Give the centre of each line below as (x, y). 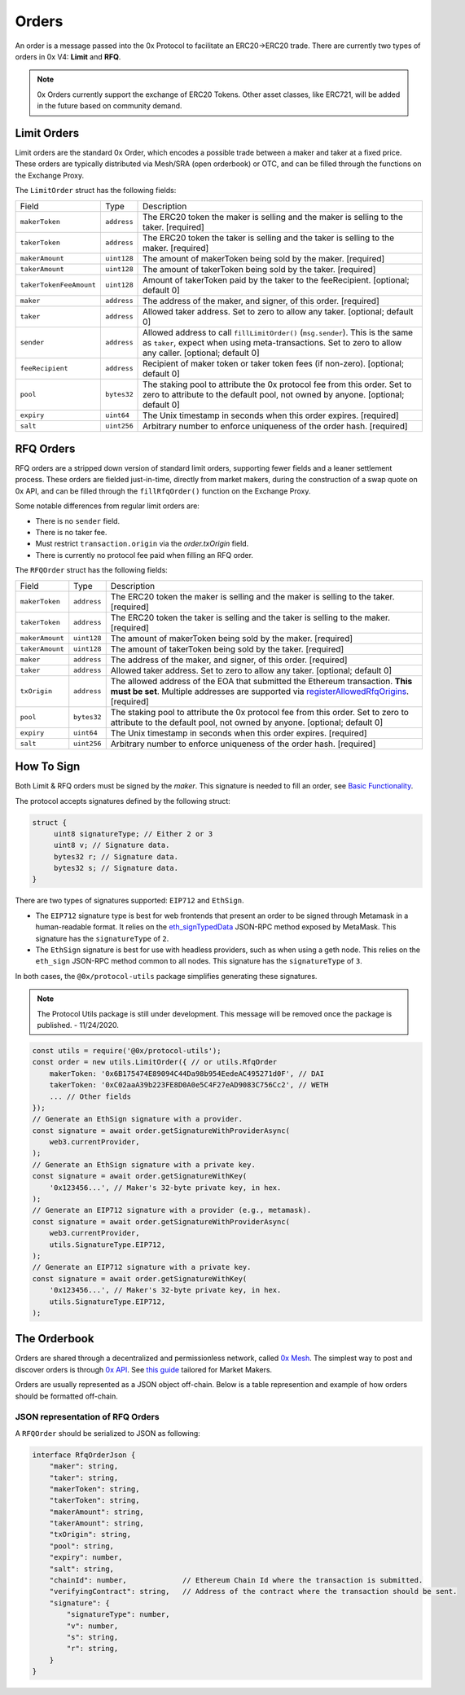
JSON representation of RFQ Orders (87, 1417)
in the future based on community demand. (110, 106)
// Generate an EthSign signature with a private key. (144, 1164)
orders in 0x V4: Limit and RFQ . (68, 56)
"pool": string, (81, 1546)
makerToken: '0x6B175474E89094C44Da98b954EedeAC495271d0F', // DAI (187, 1074)
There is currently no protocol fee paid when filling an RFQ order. (145, 555)
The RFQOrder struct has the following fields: (92, 570)
